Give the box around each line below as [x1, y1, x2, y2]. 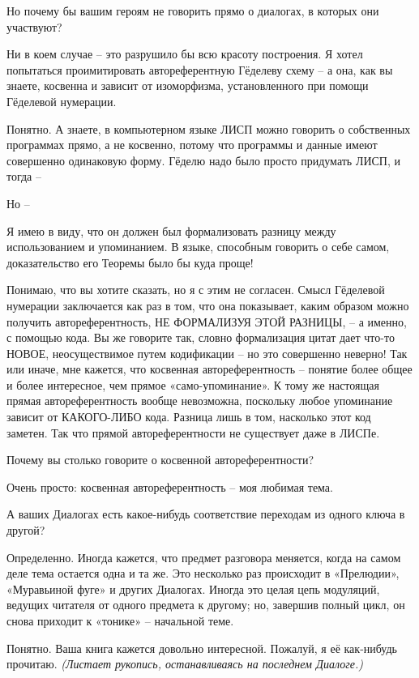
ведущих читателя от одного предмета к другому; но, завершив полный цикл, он [6, 596, 405, 613]
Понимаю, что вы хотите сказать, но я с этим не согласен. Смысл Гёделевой [6, 281, 385, 298]
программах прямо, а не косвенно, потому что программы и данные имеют [6, 136, 378, 153]
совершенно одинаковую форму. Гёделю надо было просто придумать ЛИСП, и [6, 151, 401, 168]
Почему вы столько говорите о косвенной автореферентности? [6, 451, 314, 468]
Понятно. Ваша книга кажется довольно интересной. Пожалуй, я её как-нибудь [6, 639, 398, 656]
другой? [6, 522, 45, 539]
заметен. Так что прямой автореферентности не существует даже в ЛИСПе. [6, 424, 380, 441]
